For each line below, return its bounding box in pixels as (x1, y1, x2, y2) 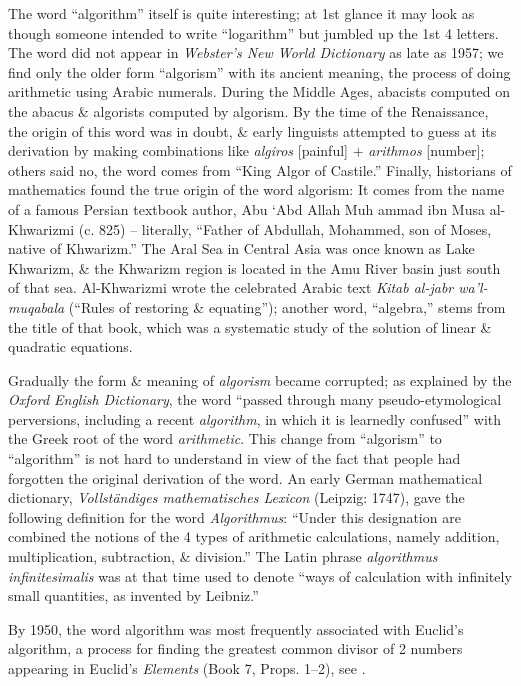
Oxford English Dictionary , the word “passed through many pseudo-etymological (8, 389, 502, 410)
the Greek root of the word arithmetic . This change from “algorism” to (8, 428, 442, 449)
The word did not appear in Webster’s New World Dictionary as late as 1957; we (8, 42, 504, 63)
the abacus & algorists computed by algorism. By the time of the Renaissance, (8, 100, 489, 121)
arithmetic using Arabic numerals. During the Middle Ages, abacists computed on (8, 81, 511, 102)
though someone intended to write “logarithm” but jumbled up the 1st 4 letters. (8, 22, 499, 43)
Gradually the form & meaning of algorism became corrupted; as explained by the (8, 369, 512, 390)
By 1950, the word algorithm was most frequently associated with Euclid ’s (8, 618, 464, 639)
